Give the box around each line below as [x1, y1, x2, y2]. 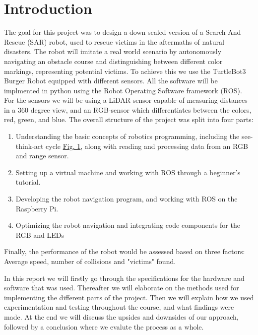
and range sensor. [15, 150, 69, 161]
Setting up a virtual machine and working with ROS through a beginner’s [15, 167, 241, 177]
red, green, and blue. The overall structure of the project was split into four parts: [4, 114, 254, 125]
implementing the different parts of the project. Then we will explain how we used [4, 292, 254, 302]
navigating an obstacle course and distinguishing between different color [4, 56, 223, 66]
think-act [15, 140, 44, 151]
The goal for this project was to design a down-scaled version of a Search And [4, 27, 241, 37]
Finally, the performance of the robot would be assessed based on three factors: [4, 246, 245, 257]
